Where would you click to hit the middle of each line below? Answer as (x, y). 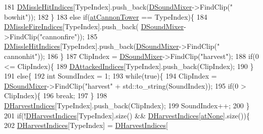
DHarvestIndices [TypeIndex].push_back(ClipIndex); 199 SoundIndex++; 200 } (127, 105)
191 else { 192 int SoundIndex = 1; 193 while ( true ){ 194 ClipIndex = (111, 76)
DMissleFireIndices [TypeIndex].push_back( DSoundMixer (94, 26)
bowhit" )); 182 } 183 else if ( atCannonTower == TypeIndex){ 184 (106, 16)
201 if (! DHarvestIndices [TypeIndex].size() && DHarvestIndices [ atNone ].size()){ (127, 115)
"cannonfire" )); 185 (69, 36)
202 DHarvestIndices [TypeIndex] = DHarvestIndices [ (86, 125)
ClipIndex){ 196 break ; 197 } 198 (56, 95)
